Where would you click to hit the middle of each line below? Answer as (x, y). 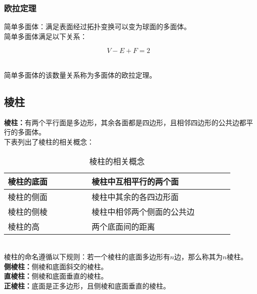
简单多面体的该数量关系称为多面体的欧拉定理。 (80, 75)
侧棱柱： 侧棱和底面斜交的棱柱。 (56, 266)
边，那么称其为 (198, 257)
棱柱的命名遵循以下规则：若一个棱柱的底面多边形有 (87, 257)
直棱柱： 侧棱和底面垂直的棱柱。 (56, 276)
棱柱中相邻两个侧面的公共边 (143, 211)
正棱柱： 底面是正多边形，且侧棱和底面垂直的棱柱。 (87, 285)
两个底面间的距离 (123, 226)
